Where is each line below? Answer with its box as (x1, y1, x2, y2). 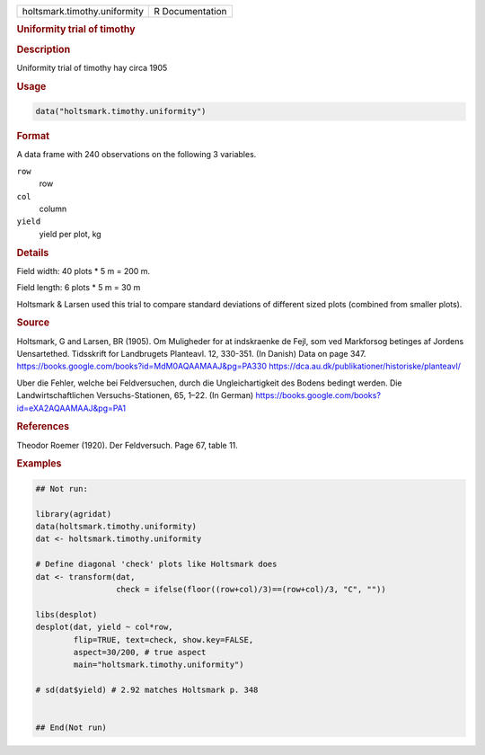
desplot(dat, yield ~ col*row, (35, 622, 174, 633)
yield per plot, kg (39, 228, 102, 239)
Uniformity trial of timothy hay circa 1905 (16, 62, 168, 73)
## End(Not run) (35, 723, 108, 733)
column (39, 203, 67, 214)
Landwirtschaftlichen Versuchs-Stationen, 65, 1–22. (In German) (16, 390, 254, 401)
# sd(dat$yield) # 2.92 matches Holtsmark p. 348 (35, 685, 259, 696)
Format (16, 130, 49, 143)
